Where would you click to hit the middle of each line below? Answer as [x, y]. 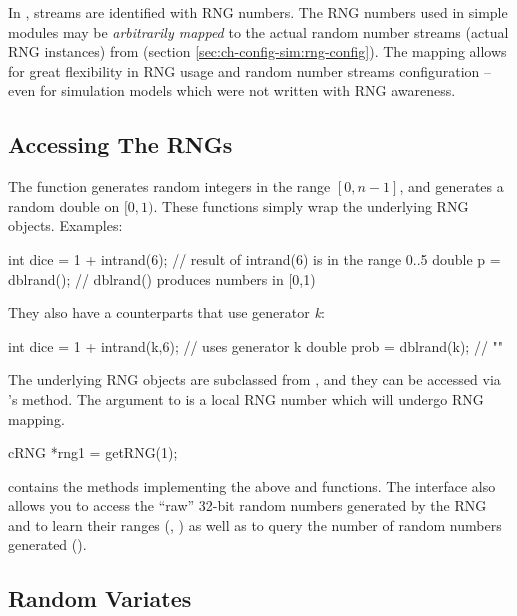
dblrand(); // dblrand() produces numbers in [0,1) [162, 278]
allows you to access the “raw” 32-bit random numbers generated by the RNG [247, 505]
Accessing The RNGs [120, 144]
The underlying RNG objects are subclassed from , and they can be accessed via [254, 379]
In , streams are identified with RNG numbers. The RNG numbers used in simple [258, 12]
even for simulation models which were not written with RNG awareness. [232, 90]
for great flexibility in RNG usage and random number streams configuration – [250, 70]
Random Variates [100, 598]
